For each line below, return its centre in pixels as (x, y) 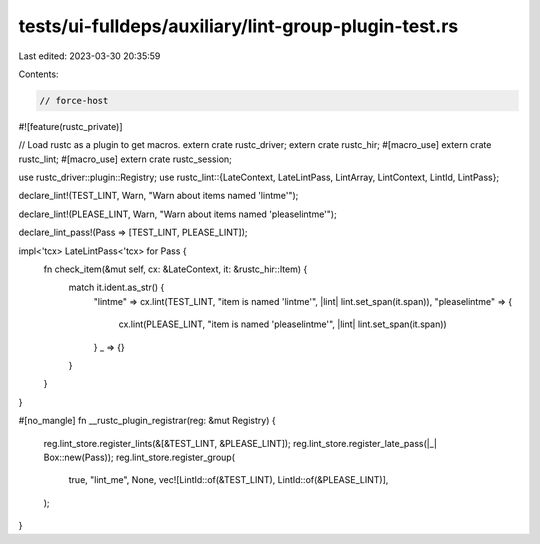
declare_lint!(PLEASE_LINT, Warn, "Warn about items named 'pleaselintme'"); (177, 214)
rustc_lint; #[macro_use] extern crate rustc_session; (125, 159)
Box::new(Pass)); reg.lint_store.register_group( (139, 457)
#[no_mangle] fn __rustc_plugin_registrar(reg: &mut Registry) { (147, 421)
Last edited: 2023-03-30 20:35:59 (89, 56)
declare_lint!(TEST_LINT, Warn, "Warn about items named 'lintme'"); (158, 196)
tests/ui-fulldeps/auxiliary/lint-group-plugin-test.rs (238, 26)
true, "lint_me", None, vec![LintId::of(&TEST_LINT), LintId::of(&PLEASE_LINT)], (228, 480)
